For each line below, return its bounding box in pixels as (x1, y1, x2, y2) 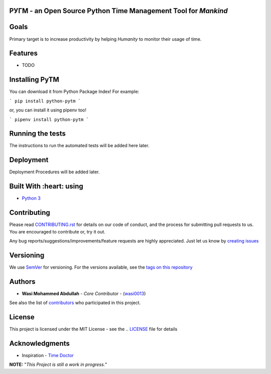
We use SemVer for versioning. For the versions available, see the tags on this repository (9, 264, 193, 270)
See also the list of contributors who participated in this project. (9, 300, 141, 306)
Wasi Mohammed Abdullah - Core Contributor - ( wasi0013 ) (22, 290, 146, 296)
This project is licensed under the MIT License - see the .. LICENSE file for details (9, 326, 178, 332)
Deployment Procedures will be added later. (9, 169, 100, 175)
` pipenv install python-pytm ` (9, 116, 89, 122)
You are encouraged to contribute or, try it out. (9, 228, 105, 234)
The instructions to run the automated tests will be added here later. (9, 143, 150, 149)
